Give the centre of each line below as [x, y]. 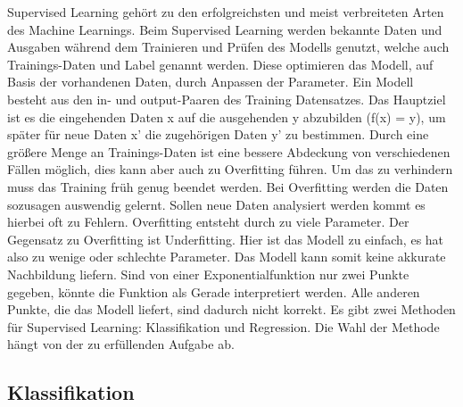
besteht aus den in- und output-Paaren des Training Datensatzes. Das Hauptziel [227, 99]
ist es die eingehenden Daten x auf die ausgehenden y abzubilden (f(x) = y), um [227, 116]
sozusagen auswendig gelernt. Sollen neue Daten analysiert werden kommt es [216, 204]
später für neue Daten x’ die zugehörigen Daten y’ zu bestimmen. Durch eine [218, 134]
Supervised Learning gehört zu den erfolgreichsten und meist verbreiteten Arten [226, 12]
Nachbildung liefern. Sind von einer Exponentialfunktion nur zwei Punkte [208, 274]
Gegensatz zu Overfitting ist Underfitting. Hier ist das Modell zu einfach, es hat [226, 239]
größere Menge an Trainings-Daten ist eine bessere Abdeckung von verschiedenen [229, 151]
